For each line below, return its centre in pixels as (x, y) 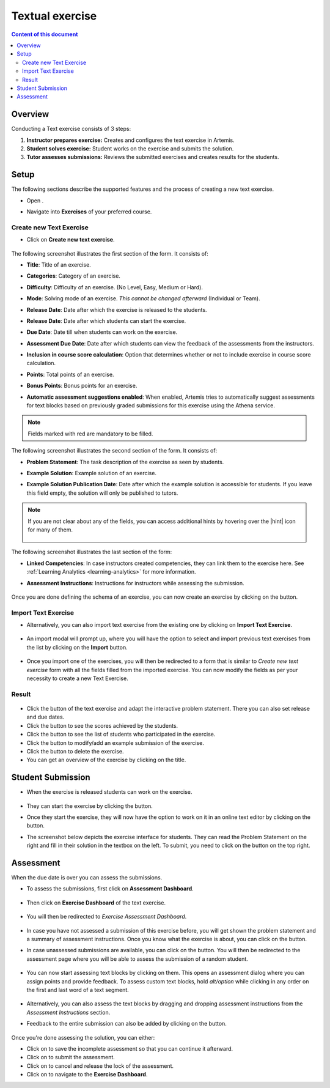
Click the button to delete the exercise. (75, 751)
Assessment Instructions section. (68, 1012)
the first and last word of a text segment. (78, 990)
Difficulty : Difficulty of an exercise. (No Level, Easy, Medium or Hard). (115, 287)
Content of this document (45, 34)
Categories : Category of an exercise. (73, 276)
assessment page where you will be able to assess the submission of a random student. (137, 959)
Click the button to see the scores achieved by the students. (102, 725)
